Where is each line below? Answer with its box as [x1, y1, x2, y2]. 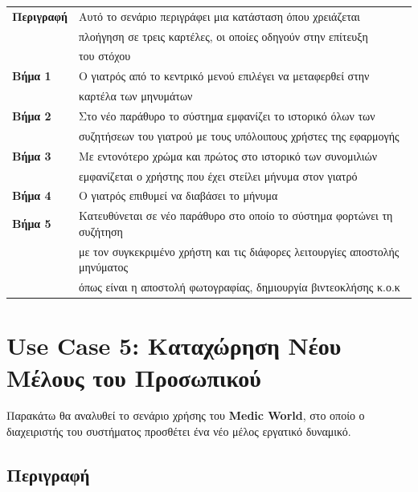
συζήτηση [78, 222, 123, 239]
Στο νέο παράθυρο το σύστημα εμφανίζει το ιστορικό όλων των [78, 107, 375, 124]
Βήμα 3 [12, 147, 51, 164]
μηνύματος [78, 258, 129, 275]
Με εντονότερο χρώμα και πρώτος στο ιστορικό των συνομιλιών [78, 147, 378, 164]
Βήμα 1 [12, 67, 51, 84]
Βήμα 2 [12, 107, 51, 124]
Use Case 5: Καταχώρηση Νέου [6, 329, 342, 362]
